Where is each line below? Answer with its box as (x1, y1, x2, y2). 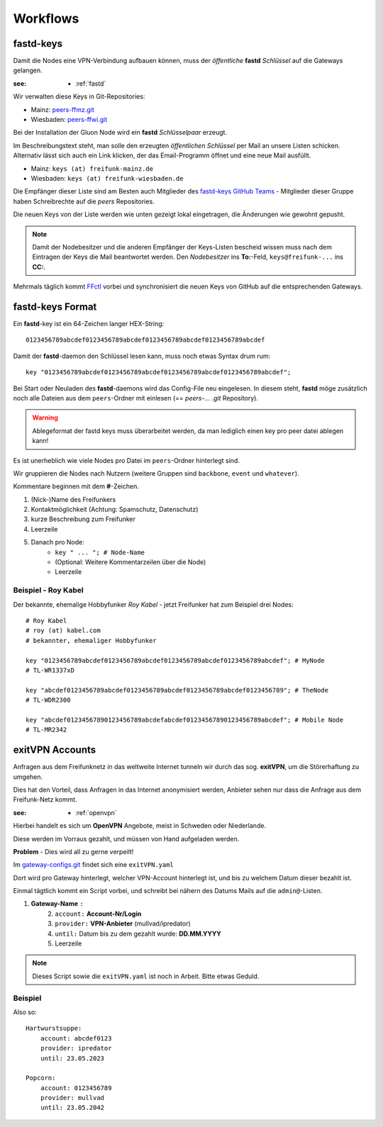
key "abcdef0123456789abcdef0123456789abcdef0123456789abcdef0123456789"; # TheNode (26, 686, 329, 694)
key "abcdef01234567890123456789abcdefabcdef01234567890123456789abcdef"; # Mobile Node (26, 716, 344, 724)
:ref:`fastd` (75, 79, 106, 88)
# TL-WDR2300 (26, 696, 71, 705)
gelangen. (13, 66, 43, 74)
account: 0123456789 (40, 1084, 112, 1092)
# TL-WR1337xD (26, 666, 74, 674)
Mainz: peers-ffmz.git (30, 105, 95, 113)
